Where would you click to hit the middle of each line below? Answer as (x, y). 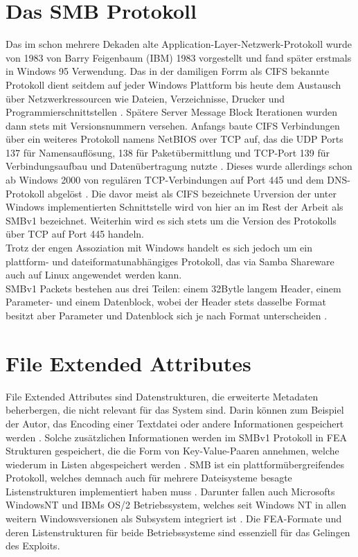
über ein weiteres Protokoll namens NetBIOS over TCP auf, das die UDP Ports (174, 139)
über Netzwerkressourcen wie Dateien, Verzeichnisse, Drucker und (145, 98)
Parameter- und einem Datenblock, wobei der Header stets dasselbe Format (166, 302)
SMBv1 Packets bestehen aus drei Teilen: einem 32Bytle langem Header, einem (173, 288)
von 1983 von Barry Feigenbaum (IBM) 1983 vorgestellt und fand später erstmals (179, 57)
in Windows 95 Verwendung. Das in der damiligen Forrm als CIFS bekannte (168, 71)
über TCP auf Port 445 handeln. (75, 234)
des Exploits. (33, 546)
